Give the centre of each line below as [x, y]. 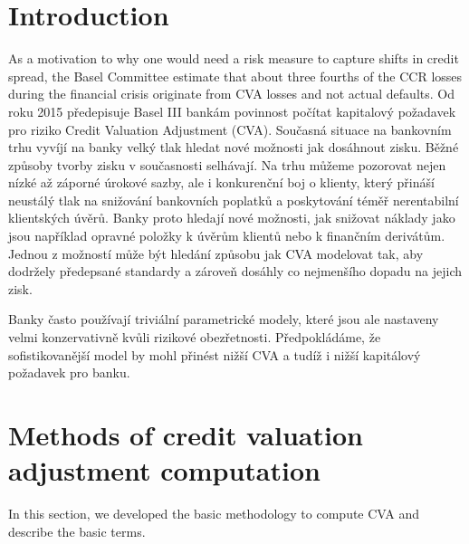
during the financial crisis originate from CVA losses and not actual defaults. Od [231, 94]
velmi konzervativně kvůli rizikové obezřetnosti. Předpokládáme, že [195, 337]
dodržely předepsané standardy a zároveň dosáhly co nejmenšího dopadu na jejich [235, 271]
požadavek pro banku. [69, 372]
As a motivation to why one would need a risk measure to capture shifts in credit [234, 58]
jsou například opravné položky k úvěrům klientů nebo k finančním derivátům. [227, 236]
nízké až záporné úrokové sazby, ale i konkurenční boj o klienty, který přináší [221, 182]
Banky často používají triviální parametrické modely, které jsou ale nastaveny [224, 319]
